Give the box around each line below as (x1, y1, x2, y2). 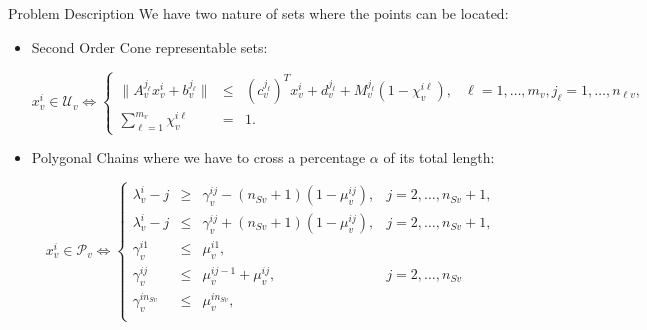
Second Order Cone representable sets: (31, 36, 268, 57)
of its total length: (383, 147, 495, 168)
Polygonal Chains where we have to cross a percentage (31, 147, 366, 168)
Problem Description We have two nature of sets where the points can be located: (8, 3, 509, 23)
